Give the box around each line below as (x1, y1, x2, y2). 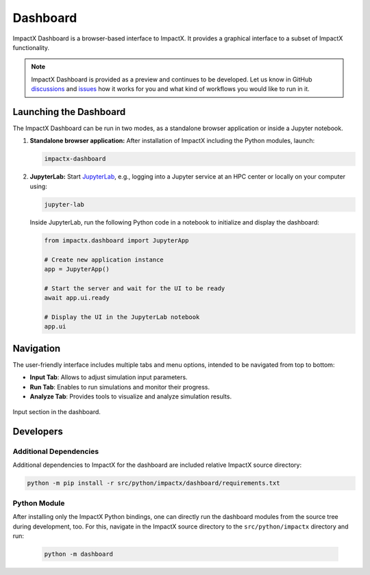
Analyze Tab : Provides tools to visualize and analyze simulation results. (29, 392, 232, 400)
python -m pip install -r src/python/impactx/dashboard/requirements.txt (27, 479, 280, 487)
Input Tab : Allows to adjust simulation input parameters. (29, 373, 188, 381)
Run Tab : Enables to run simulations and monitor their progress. (29, 383, 210, 391)
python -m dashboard (44, 550, 113, 558)
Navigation (12, 342, 61, 354)
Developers (12, 426, 63, 437)
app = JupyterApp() (44, 265, 110, 273)
